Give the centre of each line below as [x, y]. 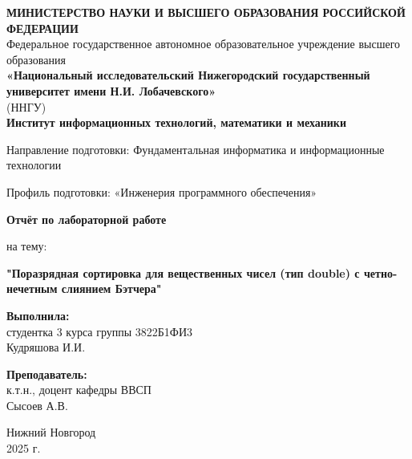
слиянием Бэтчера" [111, 288]
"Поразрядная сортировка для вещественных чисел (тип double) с [183, 272]
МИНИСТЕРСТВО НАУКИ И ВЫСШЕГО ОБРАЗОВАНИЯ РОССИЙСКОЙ [206, 12]
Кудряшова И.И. [46, 347]
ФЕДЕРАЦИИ [42, 28]
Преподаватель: [47, 374]
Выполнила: [38, 315]
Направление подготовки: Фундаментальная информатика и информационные [196, 149]
